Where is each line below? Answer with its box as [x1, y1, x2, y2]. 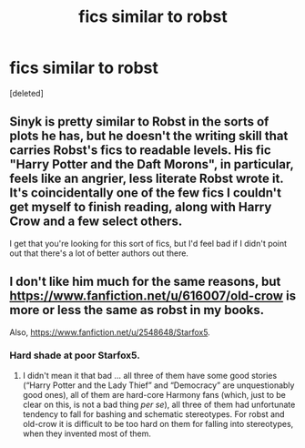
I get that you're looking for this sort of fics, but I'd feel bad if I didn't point [9, 238, 288, 249]
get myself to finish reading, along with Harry [9, 199, 272, 215]
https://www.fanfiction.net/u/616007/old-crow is [9, 289, 297, 304]
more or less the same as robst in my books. [9, 302, 265, 318]
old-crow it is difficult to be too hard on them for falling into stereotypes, [22, 418, 294, 429]
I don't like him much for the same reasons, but [9, 274, 281, 290]
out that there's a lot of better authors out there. [9, 248, 189, 259]
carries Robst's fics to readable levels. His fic [9, 143, 271, 158]
